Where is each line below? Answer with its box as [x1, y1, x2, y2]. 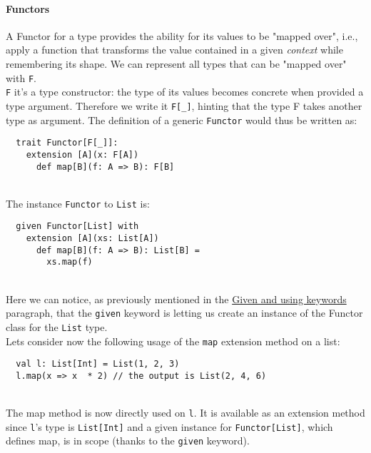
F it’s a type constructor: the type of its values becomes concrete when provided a [6, 84, 364, 99]
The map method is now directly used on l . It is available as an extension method [6, 405, 365, 420]
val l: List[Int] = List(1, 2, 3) [16, 359, 180, 370]
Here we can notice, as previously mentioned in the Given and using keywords [6, 291, 347, 306]
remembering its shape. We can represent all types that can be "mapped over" [6, 56, 347, 71]
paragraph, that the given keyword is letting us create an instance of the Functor [6, 305, 363, 320]
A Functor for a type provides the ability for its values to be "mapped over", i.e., [6, 28, 358, 43]
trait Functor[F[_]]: [16, 138, 118, 148]
